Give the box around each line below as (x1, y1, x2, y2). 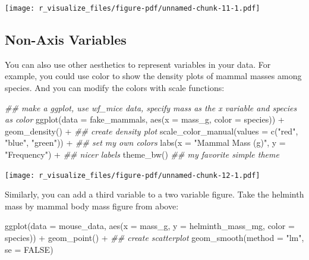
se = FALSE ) (5, 243, 53, 255)
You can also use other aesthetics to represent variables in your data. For (5, 58, 271, 70)
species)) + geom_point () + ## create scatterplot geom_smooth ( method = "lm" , (5, 231, 304, 244)
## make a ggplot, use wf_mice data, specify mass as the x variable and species (5, 101, 297, 114)
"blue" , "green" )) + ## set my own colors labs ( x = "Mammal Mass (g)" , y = (5, 136, 286, 149)
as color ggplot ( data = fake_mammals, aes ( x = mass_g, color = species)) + (5, 113, 285, 126)
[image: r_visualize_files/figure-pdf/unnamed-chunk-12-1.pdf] (5, 171, 260, 180)
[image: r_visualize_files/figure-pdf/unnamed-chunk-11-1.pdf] (5, 4, 260, 12)
